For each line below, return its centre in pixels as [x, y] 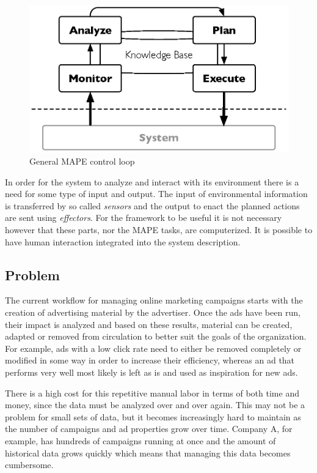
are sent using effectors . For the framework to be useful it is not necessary [144, 218]
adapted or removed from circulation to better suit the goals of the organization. [156, 336]
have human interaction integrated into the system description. [123, 241]
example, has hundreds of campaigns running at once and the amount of [140, 440]
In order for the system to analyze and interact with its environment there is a [152, 181]
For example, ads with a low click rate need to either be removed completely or [153, 348]
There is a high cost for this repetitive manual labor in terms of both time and [152, 393]
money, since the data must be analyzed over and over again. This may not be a [155, 405]
